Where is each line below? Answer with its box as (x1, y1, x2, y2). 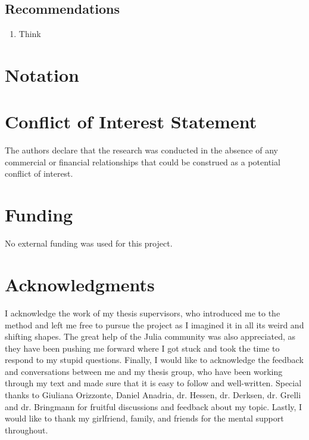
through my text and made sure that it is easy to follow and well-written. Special (5, 377, 302, 389)
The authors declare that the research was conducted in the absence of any (5, 144, 278, 156)
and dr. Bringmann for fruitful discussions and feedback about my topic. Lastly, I (5, 400, 302, 413)
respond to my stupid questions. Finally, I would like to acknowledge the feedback (5, 353, 304, 366)
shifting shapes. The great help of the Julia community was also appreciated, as (5, 330, 295, 343)
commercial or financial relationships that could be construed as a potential (5, 155, 280, 168)
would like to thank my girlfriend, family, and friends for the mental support (5, 412, 284, 424)
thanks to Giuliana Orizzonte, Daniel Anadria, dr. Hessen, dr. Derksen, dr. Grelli (5, 389, 301, 401)
